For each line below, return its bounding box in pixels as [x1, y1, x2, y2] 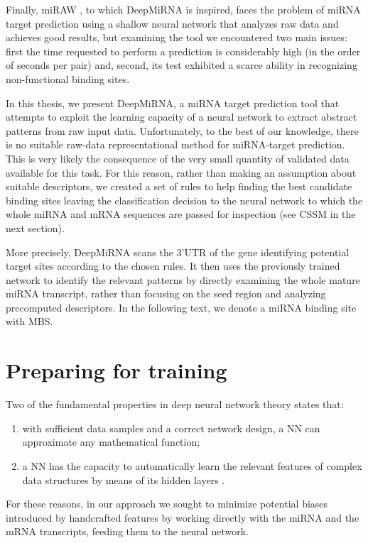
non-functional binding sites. [6, 71, 130, 86]
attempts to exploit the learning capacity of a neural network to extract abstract [6, 109, 357, 124]
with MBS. [6, 314, 53, 329]
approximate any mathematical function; [22, 434, 200, 449]
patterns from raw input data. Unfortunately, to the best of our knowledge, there [6, 123, 359, 138]
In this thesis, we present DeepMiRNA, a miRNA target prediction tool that [6, 95, 340, 110]
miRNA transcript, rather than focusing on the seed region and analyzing [6, 286, 326, 301]
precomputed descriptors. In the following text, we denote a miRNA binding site [6, 300, 357, 314]
